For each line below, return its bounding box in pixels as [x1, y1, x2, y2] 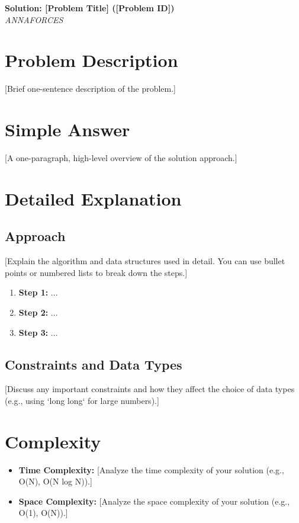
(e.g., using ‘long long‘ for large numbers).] [5, 394, 159, 406]
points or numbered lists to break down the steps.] [5, 266, 188, 278]
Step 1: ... [18, 286, 58, 299]
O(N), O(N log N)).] [18, 475, 92, 487]
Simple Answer [5, 117, 130, 142]
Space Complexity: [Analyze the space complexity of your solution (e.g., [18, 495, 290, 507]
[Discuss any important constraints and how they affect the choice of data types [5, 383, 295, 395]
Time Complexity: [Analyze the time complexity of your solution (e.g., [18, 463, 284, 476]
